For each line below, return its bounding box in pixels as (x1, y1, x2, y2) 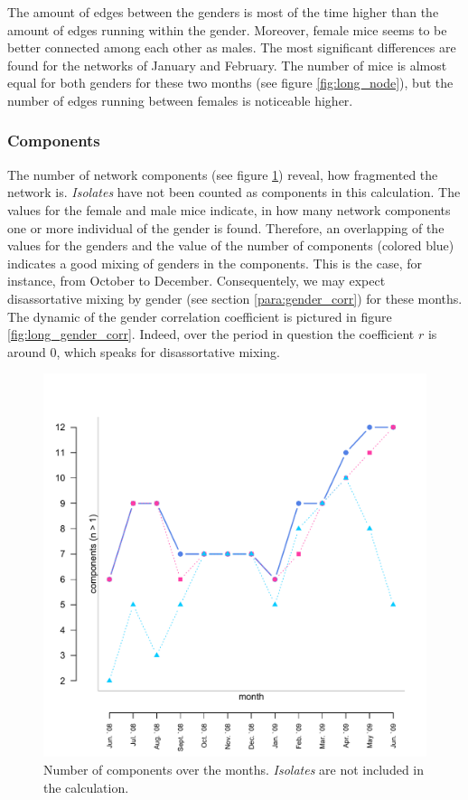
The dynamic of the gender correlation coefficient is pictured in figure (7, 306, 392, 325)
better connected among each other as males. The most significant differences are (7, 38, 456, 57)
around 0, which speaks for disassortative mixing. (7, 342, 280, 361)
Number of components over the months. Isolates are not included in (43, 759, 425, 778)
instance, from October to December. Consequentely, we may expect (7, 271, 386, 290)
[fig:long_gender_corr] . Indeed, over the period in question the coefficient (7, 325, 415, 344)
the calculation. (43, 777, 129, 796)
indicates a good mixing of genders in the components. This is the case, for (7, 253, 423, 272)
